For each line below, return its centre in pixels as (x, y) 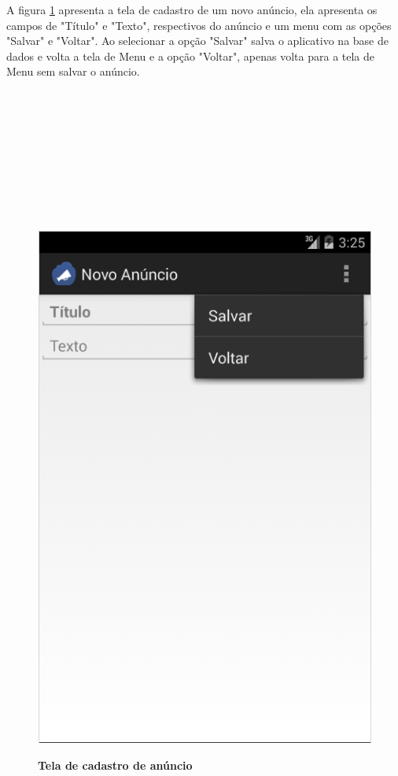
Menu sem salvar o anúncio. (73, 71)
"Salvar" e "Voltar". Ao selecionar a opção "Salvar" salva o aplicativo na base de (197, 41)
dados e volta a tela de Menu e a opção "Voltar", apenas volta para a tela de (191, 56)
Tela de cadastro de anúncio (115, 765)
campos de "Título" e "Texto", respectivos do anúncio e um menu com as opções (199, 25)
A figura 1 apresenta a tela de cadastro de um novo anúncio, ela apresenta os (192, 9)
